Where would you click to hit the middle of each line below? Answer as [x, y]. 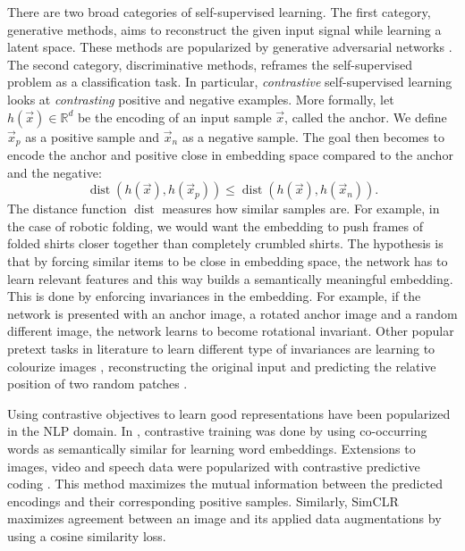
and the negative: [55, 172]
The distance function [67, 209]
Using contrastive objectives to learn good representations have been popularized [229, 413]
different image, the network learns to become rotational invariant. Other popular [231, 331]
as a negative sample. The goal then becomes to [313, 136]
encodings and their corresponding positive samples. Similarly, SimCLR [203, 501]
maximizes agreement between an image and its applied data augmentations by [224, 518]
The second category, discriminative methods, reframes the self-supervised [210, 64]
